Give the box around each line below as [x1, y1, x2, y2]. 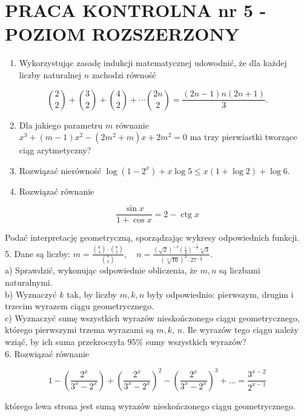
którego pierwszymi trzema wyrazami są [5, 323, 154, 336]
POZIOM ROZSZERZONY [5, 21, 240, 46]
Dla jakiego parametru [19, 118, 103, 131]
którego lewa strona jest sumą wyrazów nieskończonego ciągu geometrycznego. [5, 399, 296, 412]
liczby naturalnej [19, 68, 82, 81]
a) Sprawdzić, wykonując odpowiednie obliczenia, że [5, 264, 197, 277]
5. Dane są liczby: [5, 247, 70, 260]
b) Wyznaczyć [5, 287, 57, 300]
